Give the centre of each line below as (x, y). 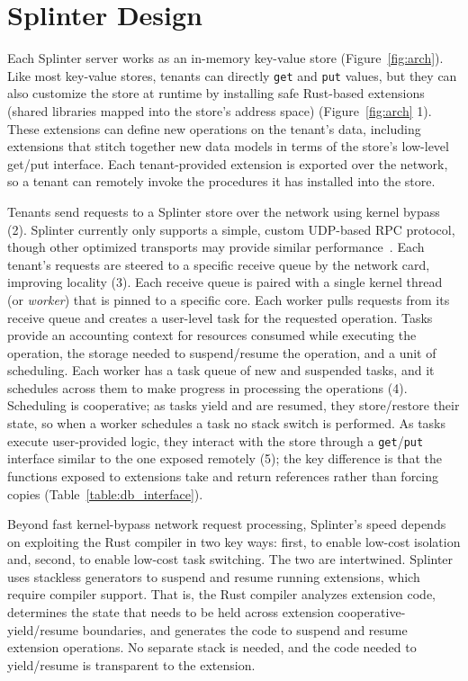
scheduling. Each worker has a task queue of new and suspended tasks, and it (221, 370)
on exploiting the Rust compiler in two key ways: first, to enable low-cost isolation (234, 541)
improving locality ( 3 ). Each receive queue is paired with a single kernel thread (225, 282)
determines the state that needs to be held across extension (171, 612)
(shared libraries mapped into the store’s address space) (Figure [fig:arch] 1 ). (220, 110)
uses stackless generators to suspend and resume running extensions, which (214, 576)
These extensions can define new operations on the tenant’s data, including (214, 128)
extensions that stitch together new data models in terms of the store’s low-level (228, 146)
